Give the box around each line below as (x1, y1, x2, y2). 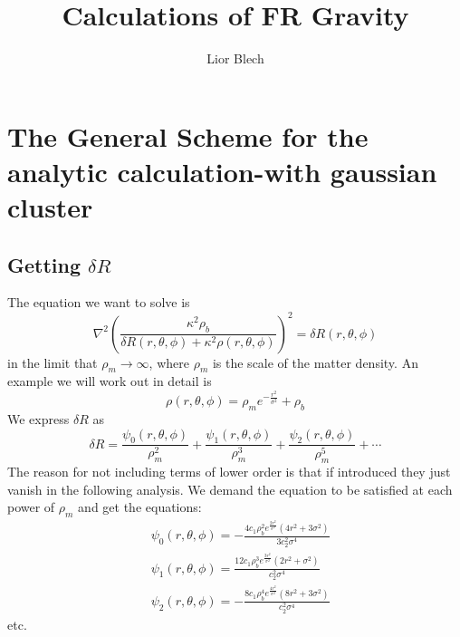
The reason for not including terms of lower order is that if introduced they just (7, 462, 451, 481)
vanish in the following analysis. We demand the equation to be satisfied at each (7, 479, 453, 498)
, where (149, 352, 189, 372)
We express (7, 410, 70, 429)
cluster (7, 188, 93, 226)
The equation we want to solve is (7, 293, 190, 312)
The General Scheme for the (7, 117, 369, 154)
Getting (7, 250, 81, 278)
